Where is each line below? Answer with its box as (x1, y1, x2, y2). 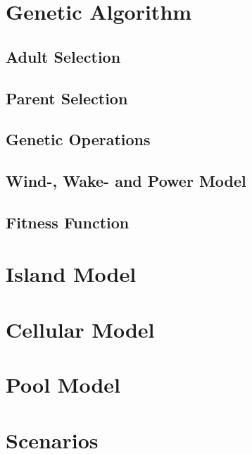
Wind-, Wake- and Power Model (6, 170, 246, 192)
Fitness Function (6, 211, 130, 233)
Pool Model (6, 370, 121, 399)
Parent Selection (6, 87, 128, 109)
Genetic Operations (6, 128, 151, 150)
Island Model (6, 259, 137, 288)
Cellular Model (6, 314, 155, 343)
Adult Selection (6, 45, 121, 67)
